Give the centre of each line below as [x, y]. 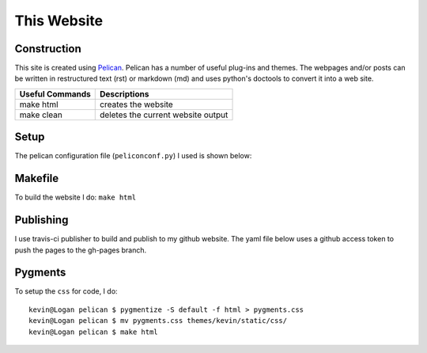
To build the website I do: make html [76, 197]
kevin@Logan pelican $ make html [93, 332]
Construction [48, 49]
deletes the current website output [164, 115]
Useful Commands [55, 93]
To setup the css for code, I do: [66, 291]
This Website [59, 21]
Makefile [37, 178]
